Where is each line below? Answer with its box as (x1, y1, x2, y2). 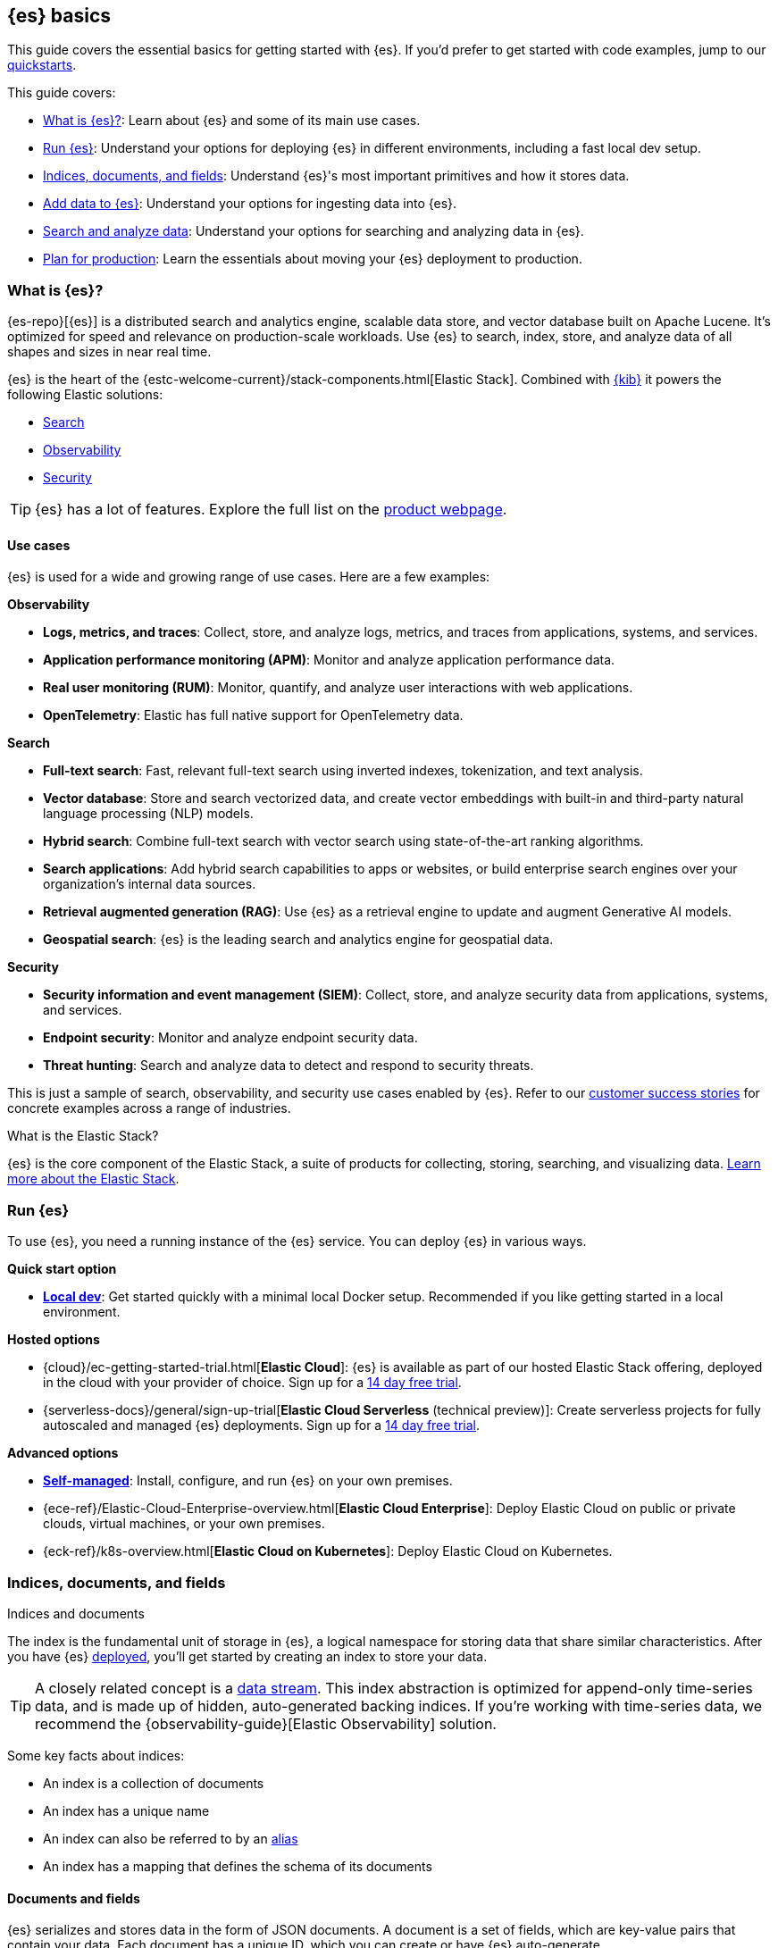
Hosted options (7, 1332, 100, 1348)
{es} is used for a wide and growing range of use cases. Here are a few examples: (7, 569, 490, 585)
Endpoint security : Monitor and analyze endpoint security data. (43, 1030, 418, 1046)
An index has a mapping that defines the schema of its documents (43, 1858, 432, 1874)
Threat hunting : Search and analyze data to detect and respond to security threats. (43, 1058, 534, 1074)
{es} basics (7, 4, 112, 27)
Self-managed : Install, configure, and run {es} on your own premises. (43, 1473, 453, 1489)
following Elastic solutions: (7, 387, 163, 403)
